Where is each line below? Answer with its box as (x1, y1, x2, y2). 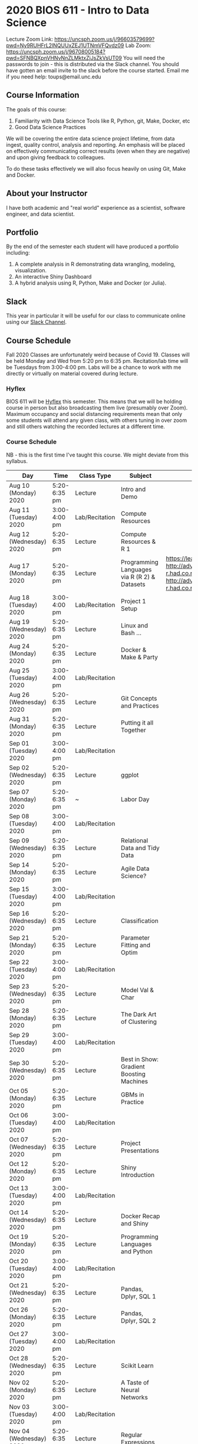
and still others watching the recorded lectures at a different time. (6, 423, 165, 430)
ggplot (120, 771, 139, 779)
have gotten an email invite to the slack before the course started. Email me (6, 67, 189, 74)
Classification (120, 917, 159, 925)
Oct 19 (9, 1232, 28, 1241)
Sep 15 (9, 885, 29, 893)
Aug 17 (9, 561, 30, 570)
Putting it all (120, 718, 154, 726)
